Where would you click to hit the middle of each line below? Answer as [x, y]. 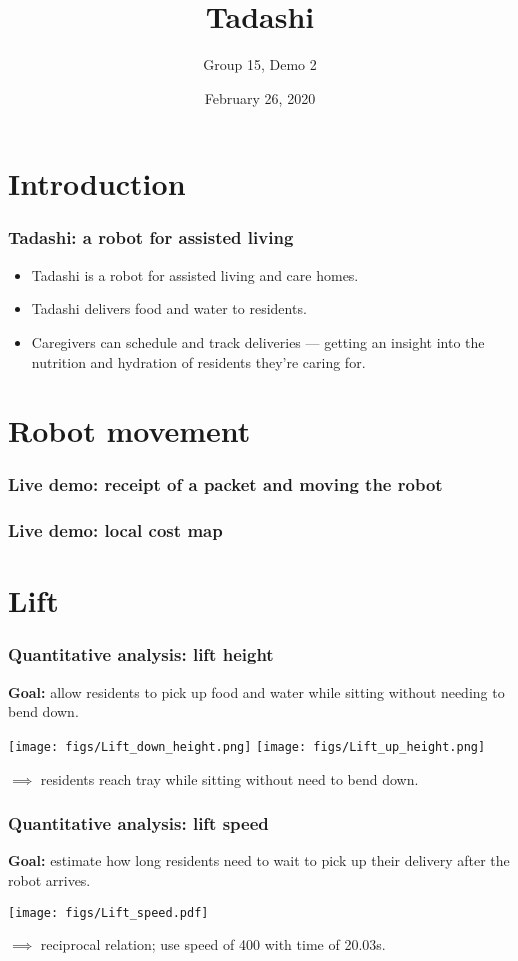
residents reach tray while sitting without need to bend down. [229, 778]
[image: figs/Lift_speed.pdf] [108, 912]
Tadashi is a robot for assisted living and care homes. [195, 274]
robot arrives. [49, 880]
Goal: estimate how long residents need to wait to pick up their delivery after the [259, 860]
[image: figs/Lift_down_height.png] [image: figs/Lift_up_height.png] [247, 746]
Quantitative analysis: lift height [141, 654]
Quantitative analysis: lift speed [138, 823]
